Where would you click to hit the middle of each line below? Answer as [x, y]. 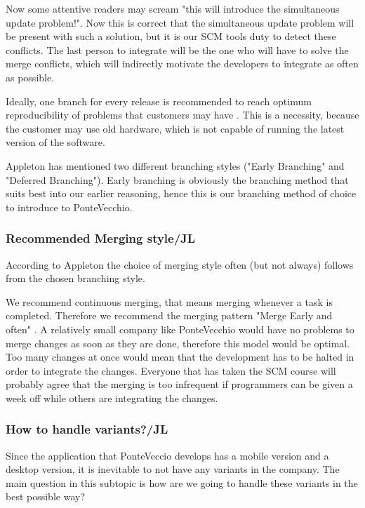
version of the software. [55, 142]
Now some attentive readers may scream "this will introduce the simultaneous [173, 8]
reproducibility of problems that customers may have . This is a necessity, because [182, 115]
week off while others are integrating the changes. [112, 397]
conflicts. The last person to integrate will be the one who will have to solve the [177, 49]
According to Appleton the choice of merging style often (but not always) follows [180, 264]
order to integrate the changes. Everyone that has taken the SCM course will [171, 370]
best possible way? [45, 496]
